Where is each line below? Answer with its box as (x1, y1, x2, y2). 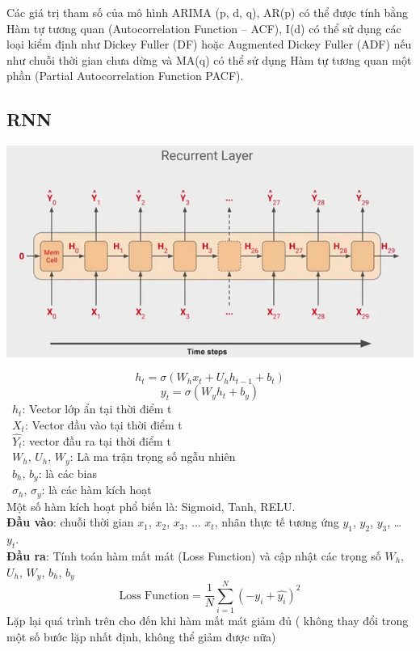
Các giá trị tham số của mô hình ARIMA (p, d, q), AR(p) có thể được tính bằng (6, 4, 409, 20)
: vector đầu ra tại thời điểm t (22, 432, 171, 449)
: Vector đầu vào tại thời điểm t (24, 416, 183, 433)
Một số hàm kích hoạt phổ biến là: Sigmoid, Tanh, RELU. (6, 497, 296, 514)
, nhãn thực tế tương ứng (214, 514, 339, 531)
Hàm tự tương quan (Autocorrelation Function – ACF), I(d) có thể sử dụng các (6, 19, 401, 36)
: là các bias (38, 464, 98, 481)
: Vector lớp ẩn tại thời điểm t (22, 400, 172, 417)
